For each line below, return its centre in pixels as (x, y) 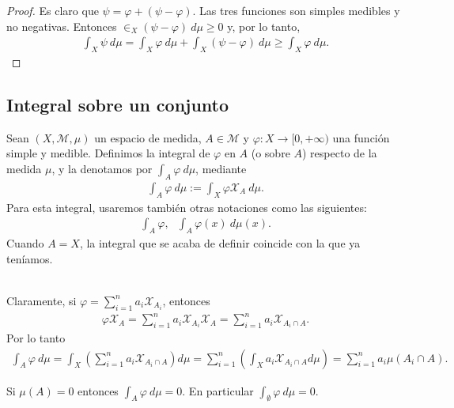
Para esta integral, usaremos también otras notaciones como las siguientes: (187, 207)
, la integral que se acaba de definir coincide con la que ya (220, 243)
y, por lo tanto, (264, 26)
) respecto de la (340, 153)
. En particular (218, 390)
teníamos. (30, 258)
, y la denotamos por (102, 168)
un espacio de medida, (148, 137)
